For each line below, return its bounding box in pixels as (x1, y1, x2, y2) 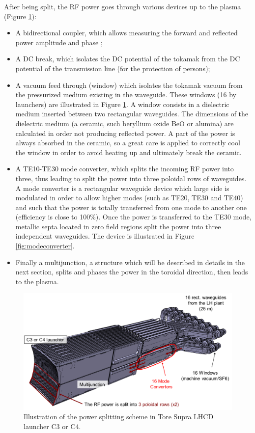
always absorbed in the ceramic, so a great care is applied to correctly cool (15, 137, 240, 148)
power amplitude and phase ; (15, 37, 103, 47)
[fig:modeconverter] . (15, 241, 75, 251)
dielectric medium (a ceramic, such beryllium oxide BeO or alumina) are (15, 118, 234, 128)
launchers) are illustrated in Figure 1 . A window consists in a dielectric (15, 99, 229, 109)
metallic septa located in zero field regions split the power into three (15, 221, 221, 231)
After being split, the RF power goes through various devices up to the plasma (4, 1, 241, 11)
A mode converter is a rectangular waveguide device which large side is (15, 183, 229, 193)
